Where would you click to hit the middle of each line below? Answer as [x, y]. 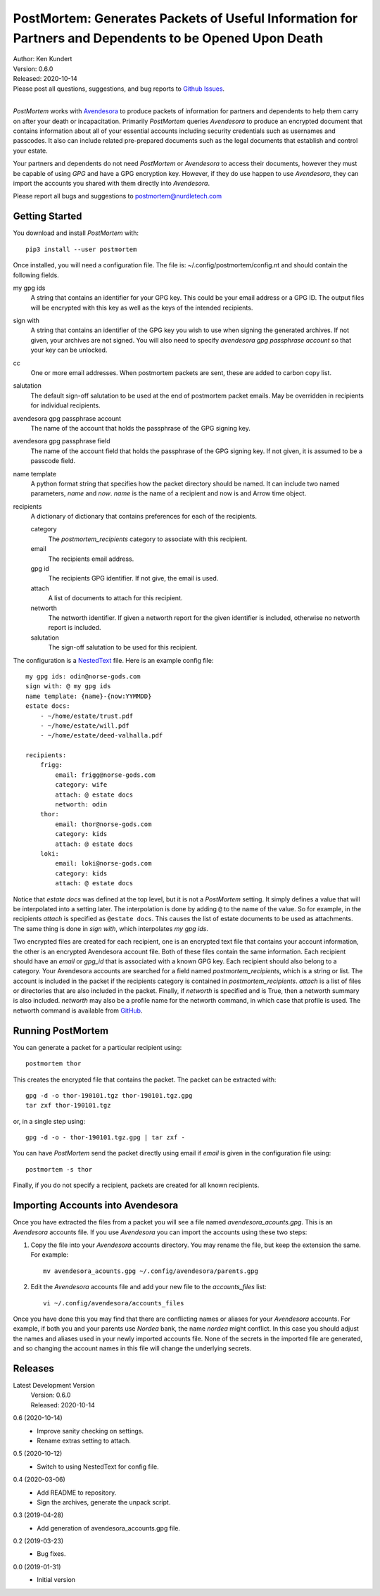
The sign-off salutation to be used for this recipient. [123, 647]
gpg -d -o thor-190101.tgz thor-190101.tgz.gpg [109, 1095]
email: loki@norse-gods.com [103, 863]
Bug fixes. [51, 1554]
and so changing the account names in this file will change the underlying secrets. [132, 1348]
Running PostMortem [61, 1031]
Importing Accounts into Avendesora [96, 1206]
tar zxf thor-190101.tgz [68, 1106]
